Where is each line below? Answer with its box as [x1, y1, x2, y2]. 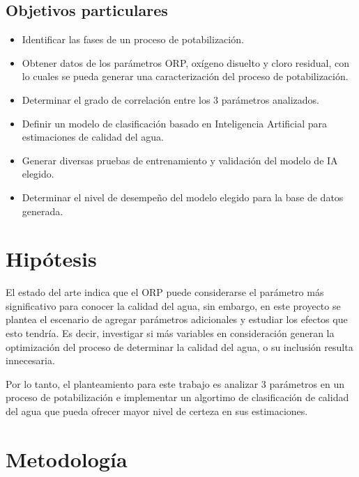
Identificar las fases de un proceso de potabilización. [22, 32, 244, 47]
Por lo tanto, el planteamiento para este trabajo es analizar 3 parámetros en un [6, 376, 344, 391]
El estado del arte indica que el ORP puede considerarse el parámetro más [6, 285, 324, 299]
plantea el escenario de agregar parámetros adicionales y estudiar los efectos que [6, 312, 348, 327]
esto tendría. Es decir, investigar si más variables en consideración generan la [6, 326, 335, 341]
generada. [22, 203, 63, 218]
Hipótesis [6, 244, 97, 273]
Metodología [6, 444, 128, 473]
